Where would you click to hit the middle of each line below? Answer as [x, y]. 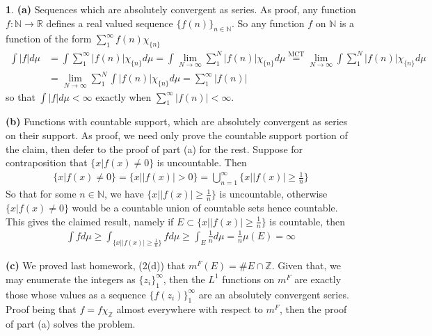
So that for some [41, 194]
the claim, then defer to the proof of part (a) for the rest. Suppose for [154, 149]
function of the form [49, 39]
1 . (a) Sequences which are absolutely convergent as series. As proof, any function [181, 9]
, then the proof [313, 309]
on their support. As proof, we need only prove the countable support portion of [177, 135]
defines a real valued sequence [110, 23]
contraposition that [47, 162]
